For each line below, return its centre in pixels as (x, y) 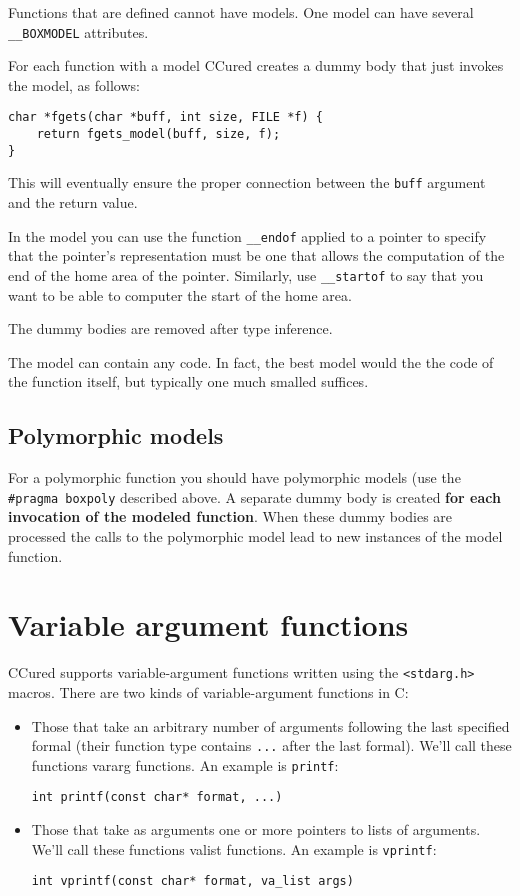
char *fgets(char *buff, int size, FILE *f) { (165, 117)
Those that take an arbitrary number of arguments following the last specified (270, 725)
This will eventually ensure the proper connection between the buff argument (247, 182)
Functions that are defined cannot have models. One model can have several (241, 12)
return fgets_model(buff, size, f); (158, 134)
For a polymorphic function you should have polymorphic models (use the (234, 477)
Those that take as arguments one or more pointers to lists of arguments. (256, 829)
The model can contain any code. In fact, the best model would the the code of (251, 361)
